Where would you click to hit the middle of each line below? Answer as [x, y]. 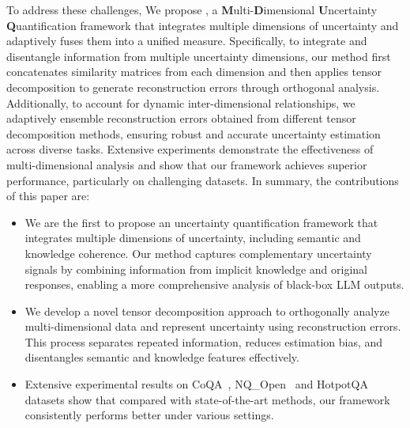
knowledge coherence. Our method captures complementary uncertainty [198, 253]
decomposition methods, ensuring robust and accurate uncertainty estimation [194, 133]
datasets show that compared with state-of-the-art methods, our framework [207, 399]
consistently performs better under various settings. [149, 415]
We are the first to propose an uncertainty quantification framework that [201, 222]
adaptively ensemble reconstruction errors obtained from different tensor [181, 118]
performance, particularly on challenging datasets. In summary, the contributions [203, 180]
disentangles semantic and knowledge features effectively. [162, 357]
